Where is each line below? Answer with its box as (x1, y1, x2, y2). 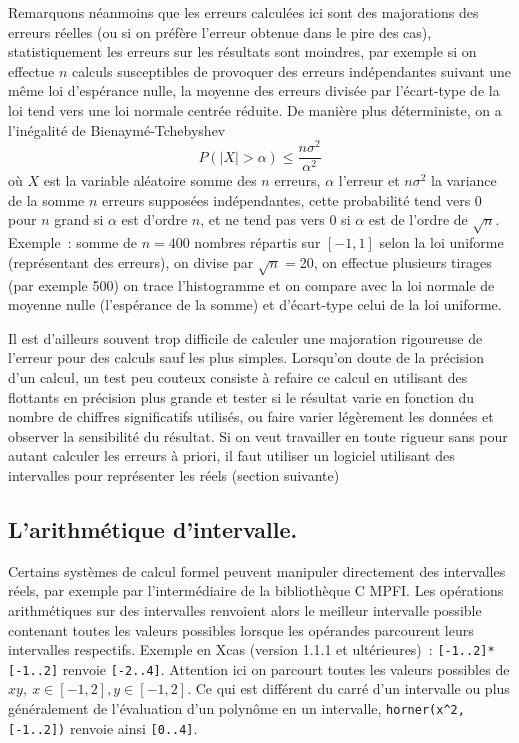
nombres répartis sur (194, 232, 321, 253)
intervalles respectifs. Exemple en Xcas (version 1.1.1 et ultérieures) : (8, 639, 433, 660)
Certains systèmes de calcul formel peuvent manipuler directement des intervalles (8, 560, 506, 581)
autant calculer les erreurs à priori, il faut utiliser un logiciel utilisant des (8, 445, 455, 466)
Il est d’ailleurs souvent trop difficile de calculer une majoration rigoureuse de (8, 327, 483, 348)
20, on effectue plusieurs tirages (299, 251, 492, 272)
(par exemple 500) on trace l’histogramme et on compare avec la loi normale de (8, 274, 495, 295)
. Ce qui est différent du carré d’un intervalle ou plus (187, 678, 510, 699)
